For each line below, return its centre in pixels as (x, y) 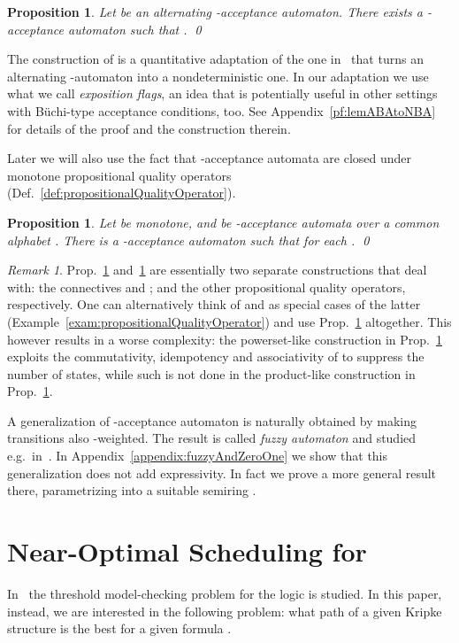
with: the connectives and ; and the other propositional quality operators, (207, 287)
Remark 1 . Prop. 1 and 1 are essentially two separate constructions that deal (217, 270)
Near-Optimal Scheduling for (187, 551)
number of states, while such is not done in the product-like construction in (211, 373)
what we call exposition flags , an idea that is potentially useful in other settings (222, 93)
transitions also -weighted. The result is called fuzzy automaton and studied (212, 438)
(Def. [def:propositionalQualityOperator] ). (122, 193)
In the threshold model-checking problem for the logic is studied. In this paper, (225, 593)
